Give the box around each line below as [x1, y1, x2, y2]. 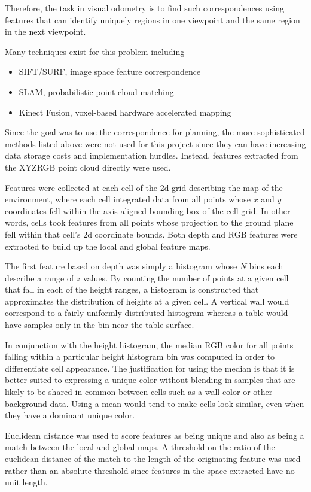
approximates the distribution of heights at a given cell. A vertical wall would [5, 294, 289, 307]
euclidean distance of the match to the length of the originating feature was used [5, 452, 301, 464]
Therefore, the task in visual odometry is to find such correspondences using [5, 2, 285, 14]
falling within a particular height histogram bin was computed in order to [5, 350, 275, 363]
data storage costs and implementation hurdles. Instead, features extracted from [5, 149, 298, 162]
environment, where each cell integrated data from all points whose [5, 193, 251, 205]
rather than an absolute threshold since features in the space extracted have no [5, 464, 295, 476]
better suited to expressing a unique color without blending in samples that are [5, 373, 295, 386]
